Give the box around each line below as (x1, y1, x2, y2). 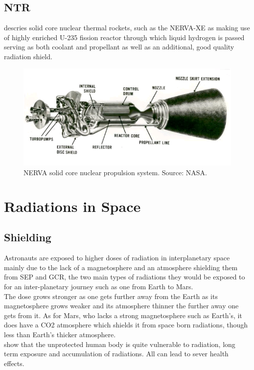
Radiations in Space (4, 196, 141, 216)
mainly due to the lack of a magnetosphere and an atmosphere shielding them (4, 262, 238, 272)
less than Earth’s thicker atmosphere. (4, 329, 116, 339)
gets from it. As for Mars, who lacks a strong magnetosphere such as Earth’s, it (4, 310, 242, 320)
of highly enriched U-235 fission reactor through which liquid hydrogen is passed (4, 32, 245, 42)
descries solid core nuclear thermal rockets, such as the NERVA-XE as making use (4, 23, 250, 33)
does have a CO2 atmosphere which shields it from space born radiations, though (4, 320, 248, 330)
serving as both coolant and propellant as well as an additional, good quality (4, 42, 234, 52)
